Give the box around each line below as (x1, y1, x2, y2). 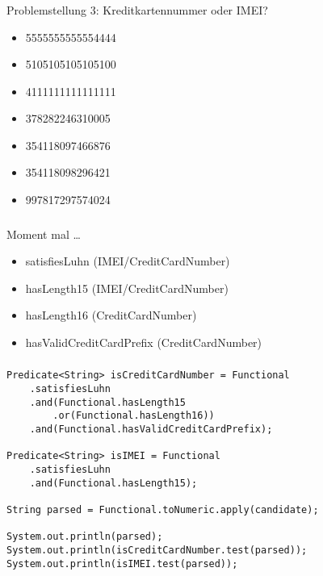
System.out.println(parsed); (6, 531, 163, 543)
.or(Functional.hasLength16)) (52, 410, 215, 422)
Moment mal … (6, 225, 81, 242)
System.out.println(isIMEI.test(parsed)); (6, 557, 238, 570)
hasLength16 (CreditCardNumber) (25, 307, 197, 323)
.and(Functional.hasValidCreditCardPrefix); (29, 424, 273, 436)
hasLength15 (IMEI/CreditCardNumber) (25, 279, 229, 296)
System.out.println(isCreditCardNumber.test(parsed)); (6, 545, 308, 557)
